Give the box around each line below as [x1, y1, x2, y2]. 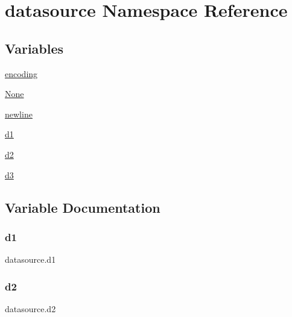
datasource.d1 [5, 253, 56, 266]
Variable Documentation [5, 198, 160, 216]
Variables [5, 39, 64, 57]
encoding [5, 67, 38, 80]
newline [5, 107, 33, 120]
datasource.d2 [5, 302, 56, 315]
